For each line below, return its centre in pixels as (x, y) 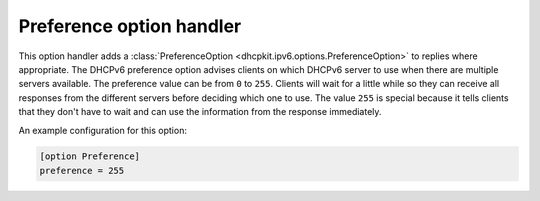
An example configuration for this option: (102, 130)
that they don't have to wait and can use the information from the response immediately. (200, 112)
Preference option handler (130, 26)
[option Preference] (89, 156)
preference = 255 (82, 170)
